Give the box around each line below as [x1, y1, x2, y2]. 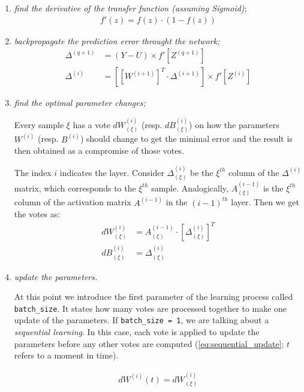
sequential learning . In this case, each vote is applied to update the [14, 326, 260, 338]
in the [165, 196, 188, 208]
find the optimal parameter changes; [14, 96, 146, 109]
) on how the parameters [189, 118, 279, 130]
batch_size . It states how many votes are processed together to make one [14, 302, 287, 314]
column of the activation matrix [14, 196, 131, 208]
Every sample [14, 118, 64, 130]
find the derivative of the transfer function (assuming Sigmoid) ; [14, 2, 247, 14]
